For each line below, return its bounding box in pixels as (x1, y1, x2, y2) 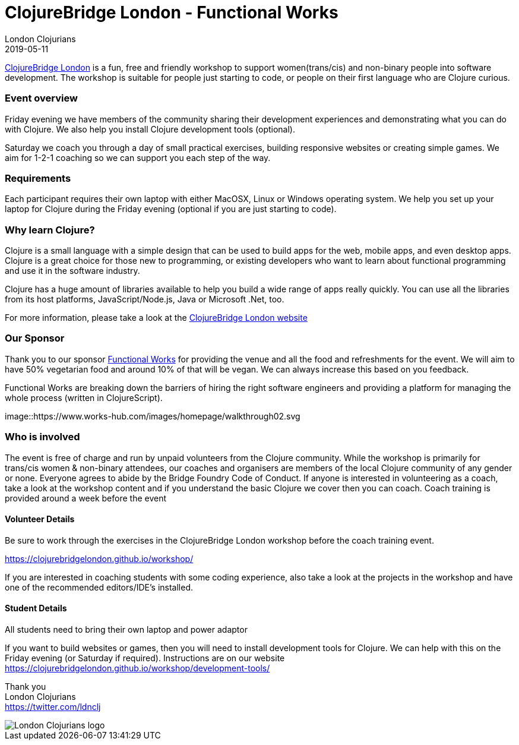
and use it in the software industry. (5, 266, 140, 276)
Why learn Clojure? (5, 223, 95, 236)
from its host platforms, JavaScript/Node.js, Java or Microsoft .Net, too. (5, 294, 284, 304)
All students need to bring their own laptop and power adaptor (5, 624, 248, 634)
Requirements (5, 172, 71, 184)
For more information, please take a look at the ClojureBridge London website (5, 312, 308, 323)
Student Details (5, 603, 67, 614)
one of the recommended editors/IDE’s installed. (5, 582, 193, 592)
